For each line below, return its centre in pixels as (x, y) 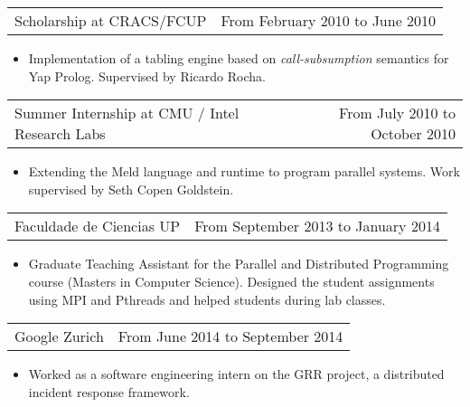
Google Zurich (59, 336)
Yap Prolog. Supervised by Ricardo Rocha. (147, 76)
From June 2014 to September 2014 (230, 336)
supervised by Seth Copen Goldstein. (131, 189)
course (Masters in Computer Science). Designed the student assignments (231, 281)
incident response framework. (109, 391)
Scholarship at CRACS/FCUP (111, 20)
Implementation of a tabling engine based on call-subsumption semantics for (239, 58)
